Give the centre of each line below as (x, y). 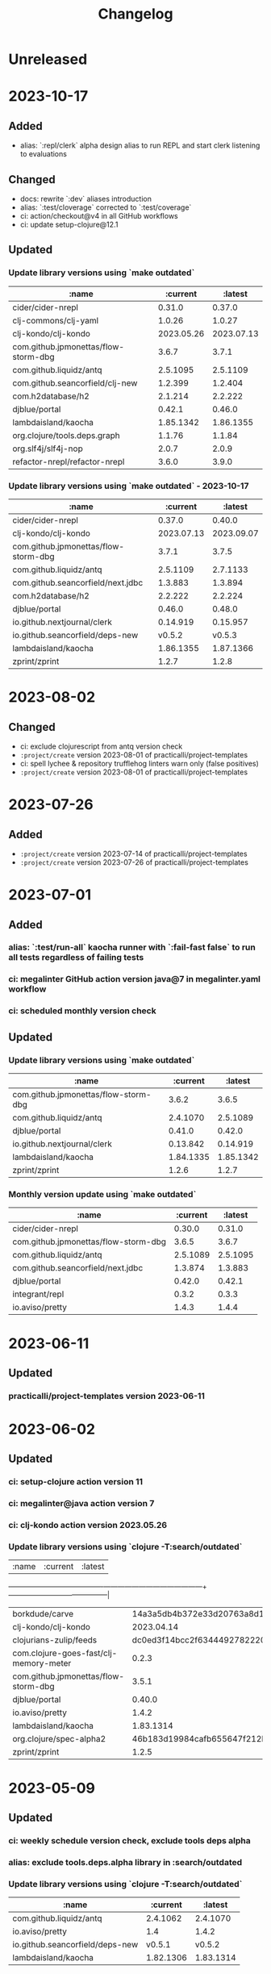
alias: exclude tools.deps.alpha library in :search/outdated (125, 1862)
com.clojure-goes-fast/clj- (65, 1653)
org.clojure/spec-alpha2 (59, 1739)
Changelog (135, 14)
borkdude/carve (43, 1614)
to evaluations (43, 154)
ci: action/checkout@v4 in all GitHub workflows (99, 216)
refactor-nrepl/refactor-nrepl (69, 461)
